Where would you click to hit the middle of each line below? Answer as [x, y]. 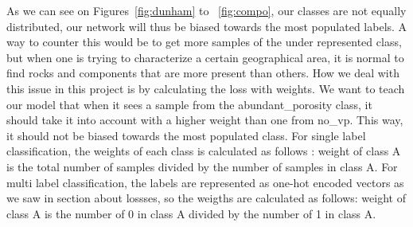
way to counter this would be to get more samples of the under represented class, [204, 42]
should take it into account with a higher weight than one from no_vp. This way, [205, 120]
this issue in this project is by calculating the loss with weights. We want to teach [206, 88]
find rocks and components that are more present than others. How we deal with [203, 73]
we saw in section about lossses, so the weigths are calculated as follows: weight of [206, 198]
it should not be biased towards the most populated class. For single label [186, 135]
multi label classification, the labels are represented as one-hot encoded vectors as [205, 182]
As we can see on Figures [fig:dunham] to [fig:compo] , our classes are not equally [206, 10]
